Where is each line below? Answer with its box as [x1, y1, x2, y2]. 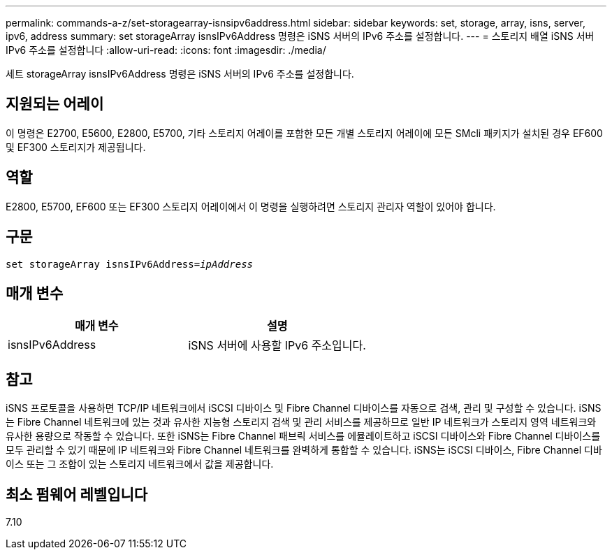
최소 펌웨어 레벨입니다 [6, 485, 148, 503]
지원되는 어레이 [6, 95, 104, 113]
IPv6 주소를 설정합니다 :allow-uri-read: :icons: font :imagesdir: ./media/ [6, 44, 326, 56]
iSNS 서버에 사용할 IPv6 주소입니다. [188, 338, 366, 353]
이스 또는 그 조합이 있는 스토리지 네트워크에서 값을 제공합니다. [6, 458, 274, 470]
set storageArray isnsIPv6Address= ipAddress [6, 258, 254, 270]
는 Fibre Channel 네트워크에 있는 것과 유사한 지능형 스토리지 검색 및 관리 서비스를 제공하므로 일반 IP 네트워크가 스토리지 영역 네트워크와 [6, 416, 597, 428]
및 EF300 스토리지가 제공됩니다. [6, 140, 146, 153]
